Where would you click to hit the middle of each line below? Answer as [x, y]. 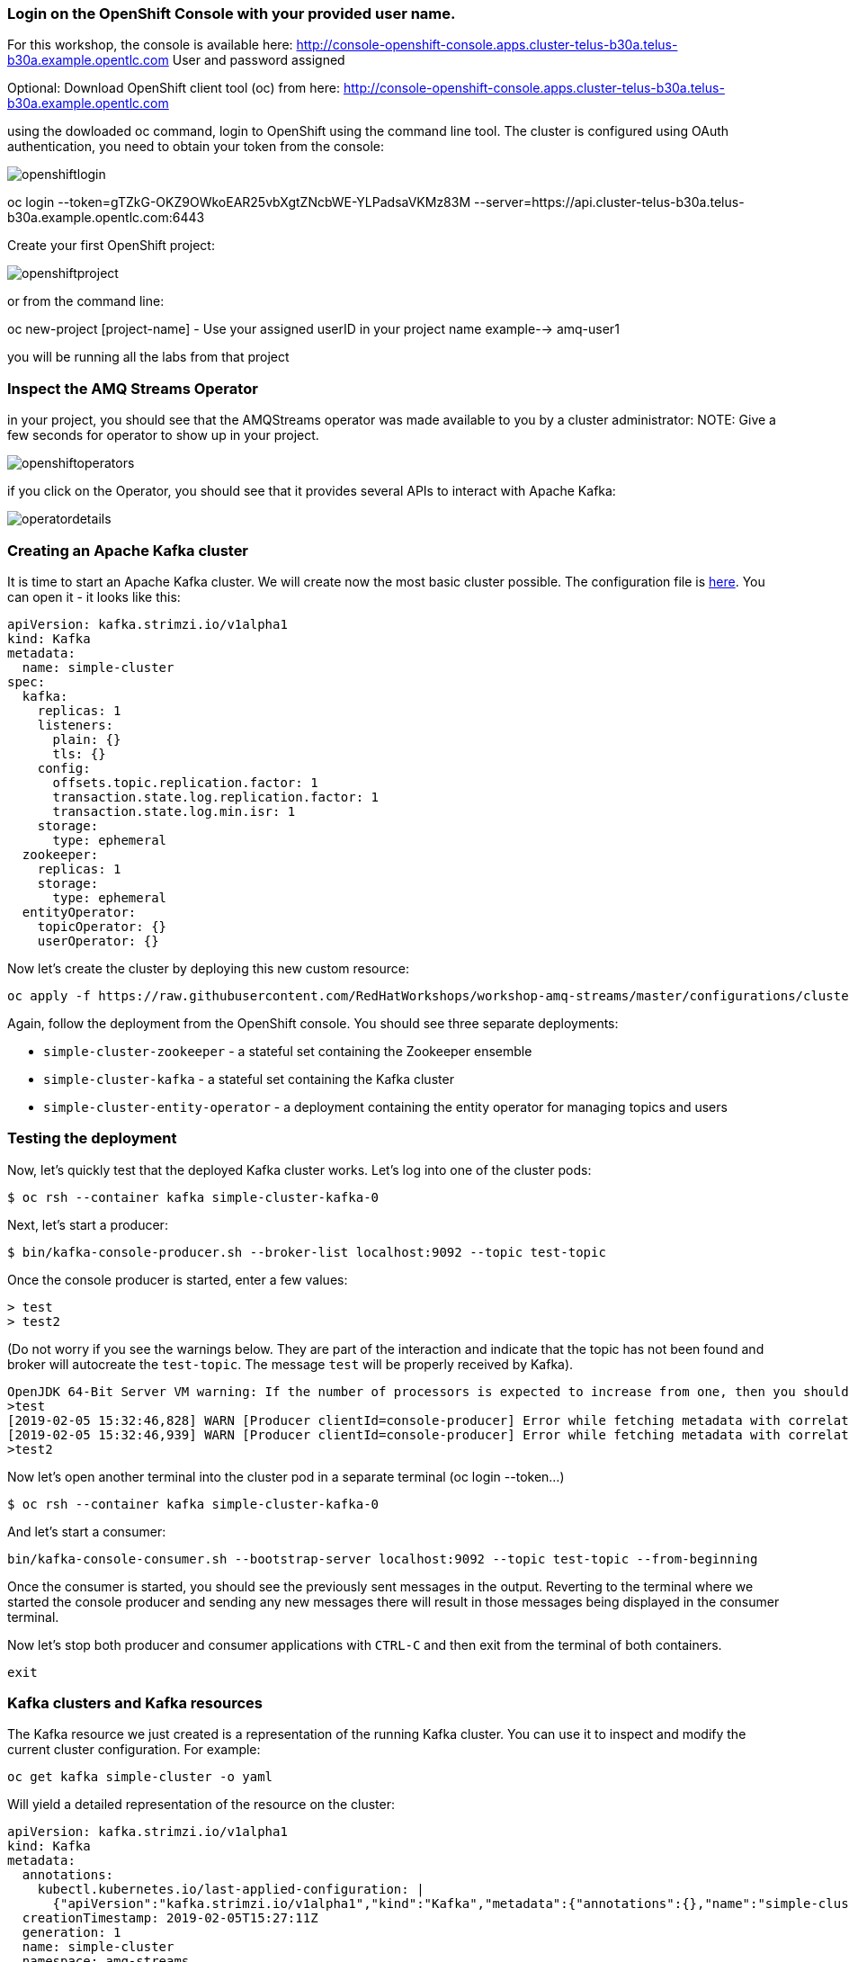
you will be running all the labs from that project [148, 357]
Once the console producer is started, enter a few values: [178, 1279]
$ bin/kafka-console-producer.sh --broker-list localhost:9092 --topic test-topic [307, 1252]
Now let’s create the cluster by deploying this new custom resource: [209, 968]
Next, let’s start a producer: [88, 1224]
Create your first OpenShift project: [111, 246]
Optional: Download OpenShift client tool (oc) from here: [174, 88]
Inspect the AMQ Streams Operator [133, 388]
